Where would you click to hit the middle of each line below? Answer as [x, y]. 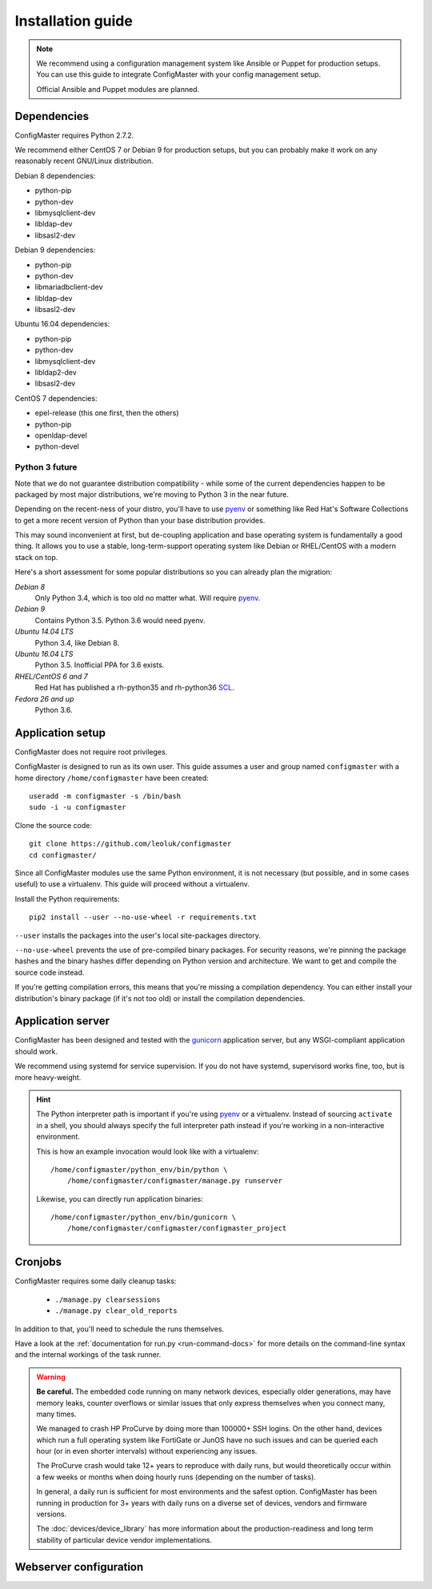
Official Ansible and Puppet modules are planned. [118, 89]
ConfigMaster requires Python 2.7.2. [74, 135]
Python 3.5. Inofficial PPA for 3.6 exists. [100, 665]
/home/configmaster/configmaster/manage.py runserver [175, 1181]
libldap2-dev [56, 373]
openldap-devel [61, 435]
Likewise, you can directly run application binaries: [120, 1199]
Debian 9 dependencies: [55, 250]
